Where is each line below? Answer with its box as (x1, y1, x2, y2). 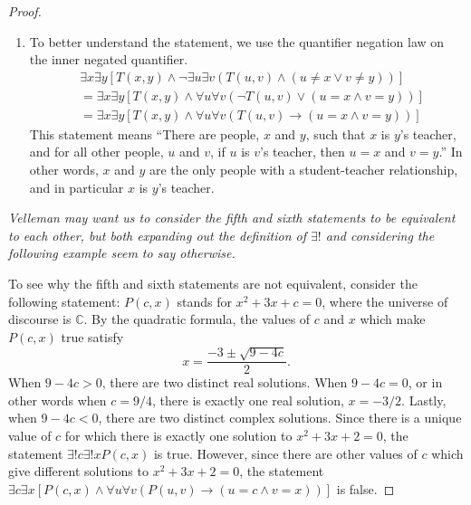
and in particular (29, 177, 124, 196)
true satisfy (61, 327, 124, 346)
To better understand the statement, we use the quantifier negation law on (29, 32, 445, 51)
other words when (8, 390, 107, 409)
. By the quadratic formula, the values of (83, 310, 311, 329)
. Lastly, (401, 390, 447, 409)
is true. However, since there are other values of (153, 443, 418, 462)
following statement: (8, 291, 120, 310)
